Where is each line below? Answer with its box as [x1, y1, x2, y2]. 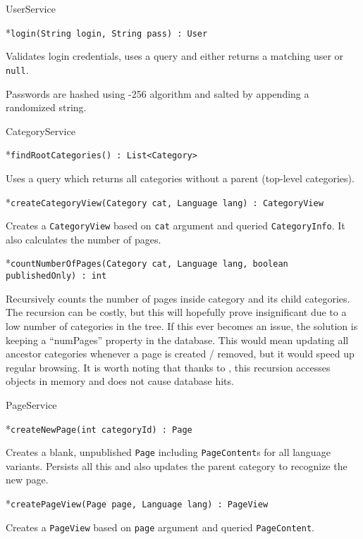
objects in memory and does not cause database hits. [6, 374, 234, 388]
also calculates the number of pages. [6, 232, 161, 246]
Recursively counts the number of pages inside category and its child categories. [6, 291, 350, 305]
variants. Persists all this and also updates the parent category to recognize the [6, 458, 347, 473]
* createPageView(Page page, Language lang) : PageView [6, 496, 269, 510]
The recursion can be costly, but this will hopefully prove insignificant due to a [6, 305, 347, 319]
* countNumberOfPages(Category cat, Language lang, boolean [6, 255, 288, 270]
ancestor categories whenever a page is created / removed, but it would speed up [6, 346, 355, 361]
